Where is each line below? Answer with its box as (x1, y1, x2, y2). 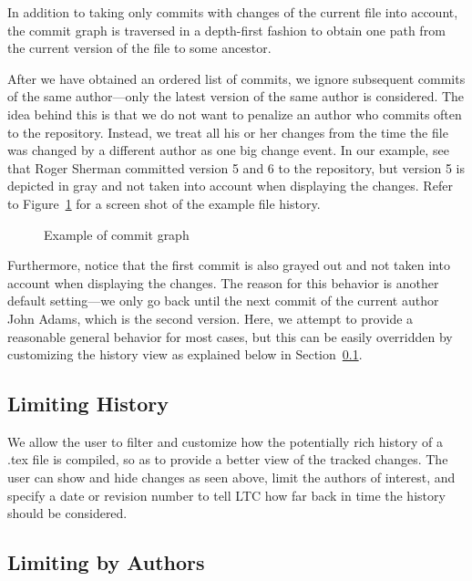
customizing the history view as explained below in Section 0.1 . (7, 345, 363, 364)
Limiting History (7, 389, 169, 418)
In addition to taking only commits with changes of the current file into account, (7, 3, 458, 21)
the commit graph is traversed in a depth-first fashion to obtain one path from (7, 20, 446, 39)
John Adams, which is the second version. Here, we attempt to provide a (7, 308, 414, 327)
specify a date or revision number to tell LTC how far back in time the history (7, 485, 446, 504)
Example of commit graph (44, 224, 190, 244)
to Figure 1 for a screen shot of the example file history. (7, 193, 321, 213)
